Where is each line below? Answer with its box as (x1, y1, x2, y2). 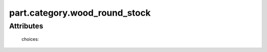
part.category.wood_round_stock (9, 7, 151, 18)
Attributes (9, 22, 44, 30)
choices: (21, 36, 39, 42)
